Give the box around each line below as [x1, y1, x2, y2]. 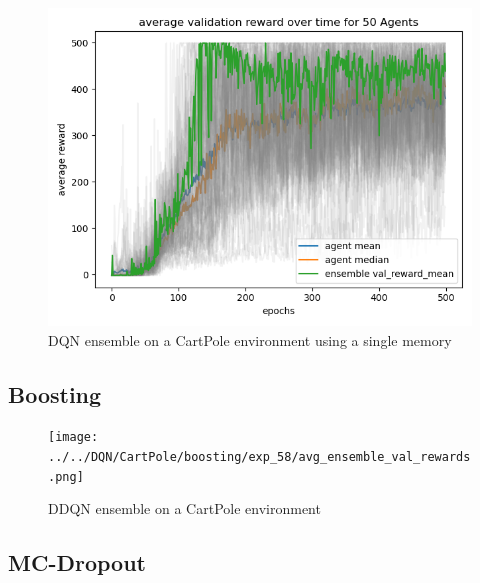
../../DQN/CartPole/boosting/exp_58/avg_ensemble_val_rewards [48, 450, 471, 465]
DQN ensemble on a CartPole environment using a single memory [48, 329, 452, 350]
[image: [48, 430, 99, 445]
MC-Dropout [8, 547, 146, 578]
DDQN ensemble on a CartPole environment [48, 498, 321, 519]
